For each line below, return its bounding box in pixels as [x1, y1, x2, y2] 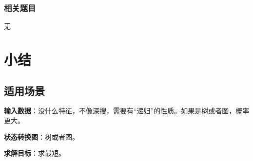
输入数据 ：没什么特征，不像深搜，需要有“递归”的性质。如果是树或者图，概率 [4, 106, 250, 116]
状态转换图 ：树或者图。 [4, 131, 79, 142]
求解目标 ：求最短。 [4, 148, 65, 158]
